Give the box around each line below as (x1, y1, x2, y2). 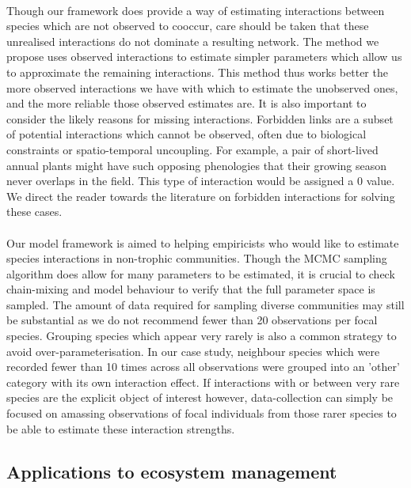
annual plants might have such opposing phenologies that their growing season (6, 157, 387, 173)
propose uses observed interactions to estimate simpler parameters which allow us (6, 48, 402, 65)
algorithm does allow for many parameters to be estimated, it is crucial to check (6, 265, 395, 282)
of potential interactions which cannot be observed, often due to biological (6, 126, 367, 142)
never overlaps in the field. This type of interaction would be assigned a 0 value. (6, 172, 395, 189)
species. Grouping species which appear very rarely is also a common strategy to (6, 327, 397, 344)
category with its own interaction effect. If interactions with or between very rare (6, 373, 400, 390)
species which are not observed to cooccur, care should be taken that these (6, 17, 369, 34)
